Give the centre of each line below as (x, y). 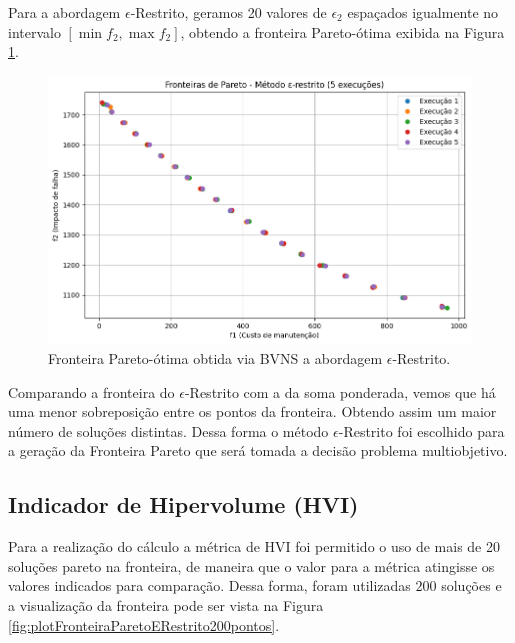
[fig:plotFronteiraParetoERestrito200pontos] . (144, 624)
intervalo (34, 31)
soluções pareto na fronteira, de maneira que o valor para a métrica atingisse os (251, 565)
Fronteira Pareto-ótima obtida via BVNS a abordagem (215, 357)
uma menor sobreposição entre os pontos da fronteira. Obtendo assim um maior (252, 411)
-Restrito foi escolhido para (421, 430)
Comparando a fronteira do (91, 391)
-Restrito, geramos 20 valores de (228, 12)
